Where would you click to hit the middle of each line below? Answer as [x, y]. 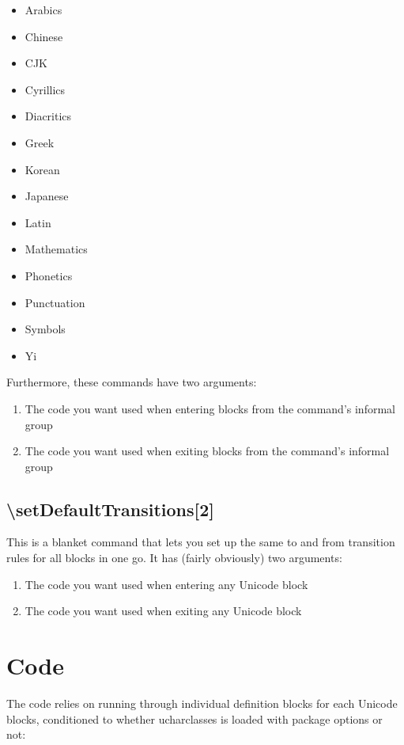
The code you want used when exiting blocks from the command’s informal [207, 451]
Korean [42, 169]
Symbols [45, 329]
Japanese [47, 196]
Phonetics [49, 275]
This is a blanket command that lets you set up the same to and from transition [201, 542]
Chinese [44, 36]
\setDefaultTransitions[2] [110, 509]
